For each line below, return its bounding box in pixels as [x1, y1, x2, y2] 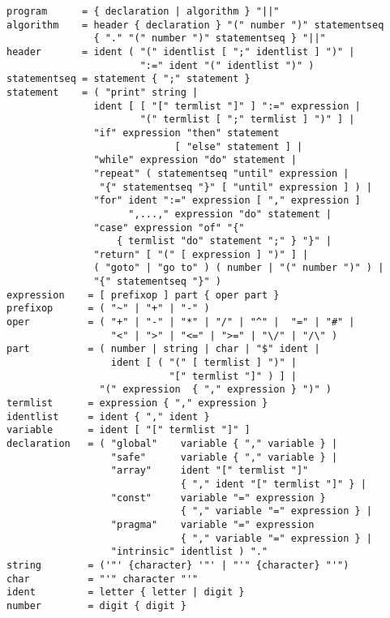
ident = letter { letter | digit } [6, 586, 245, 599]
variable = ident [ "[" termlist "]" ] [6, 424, 251, 436]
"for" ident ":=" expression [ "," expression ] [93, 195, 361, 207]
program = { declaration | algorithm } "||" [6, 6, 280, 17]
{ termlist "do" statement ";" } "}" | [117, 235, 332, 247]
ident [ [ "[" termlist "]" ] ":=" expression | [93, 100, 361, 112]
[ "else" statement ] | [174, 140, 303, 152]
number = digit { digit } [6, 599, 186, 612]
